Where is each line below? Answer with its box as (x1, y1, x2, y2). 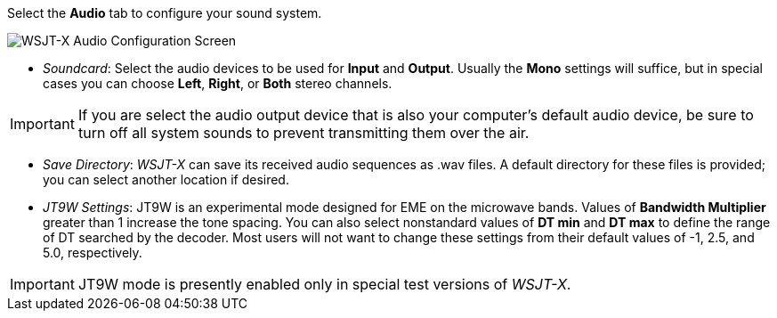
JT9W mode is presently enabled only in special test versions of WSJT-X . (77, 275, 571, 293)
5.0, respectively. (43, 245, 142, 260)
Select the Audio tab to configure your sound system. (7, 5, 322, 20)
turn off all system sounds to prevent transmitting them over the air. (77, 124, 530, 142)
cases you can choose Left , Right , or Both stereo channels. (43, 76, 393, 91)
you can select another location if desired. (43, 172, 289, 187)
